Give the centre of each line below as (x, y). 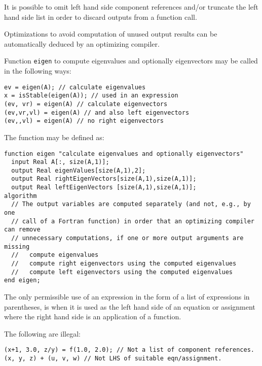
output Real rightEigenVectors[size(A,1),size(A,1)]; (104, 179)
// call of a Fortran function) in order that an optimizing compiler (133, 221)
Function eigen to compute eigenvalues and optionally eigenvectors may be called (131, 61)
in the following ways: (38, 71)
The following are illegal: (42, 333)
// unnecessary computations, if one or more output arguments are (127, 238)
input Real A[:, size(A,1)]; (60, 162)
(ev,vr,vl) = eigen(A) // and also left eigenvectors (97, 112)
